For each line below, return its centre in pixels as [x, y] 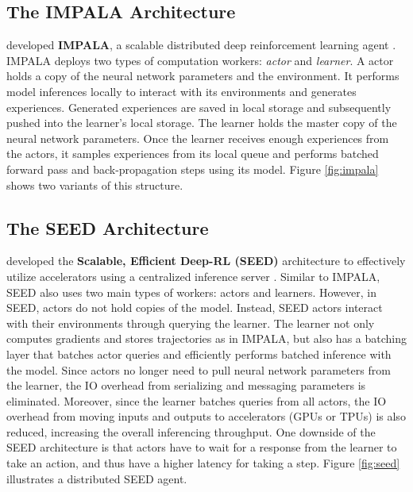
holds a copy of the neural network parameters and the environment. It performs [203, 76]
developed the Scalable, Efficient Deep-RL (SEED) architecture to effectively [206, 261]
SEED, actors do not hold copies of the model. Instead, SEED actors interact [195, 307]
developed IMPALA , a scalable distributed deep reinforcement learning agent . [201, 45]
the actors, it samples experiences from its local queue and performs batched [193, 154]
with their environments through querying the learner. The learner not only [191, 323]
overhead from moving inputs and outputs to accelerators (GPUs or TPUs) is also [206, 416]
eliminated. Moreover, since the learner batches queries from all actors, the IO [197, 400]
